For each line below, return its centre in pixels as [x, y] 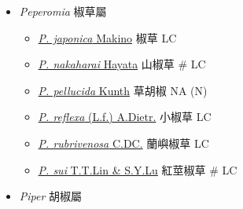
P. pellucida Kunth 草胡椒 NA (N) [123, 90]
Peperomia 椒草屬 [63, 11]
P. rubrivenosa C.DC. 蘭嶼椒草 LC [123, 143]
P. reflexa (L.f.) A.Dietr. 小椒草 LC [125, 117]
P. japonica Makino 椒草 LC [107, 37]
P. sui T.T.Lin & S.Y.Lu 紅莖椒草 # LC [138, 169]
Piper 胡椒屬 [51, 196]
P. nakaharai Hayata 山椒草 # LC [122, 64]
